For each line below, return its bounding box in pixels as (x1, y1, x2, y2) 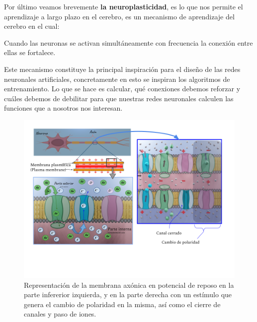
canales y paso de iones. (24, 309, 96, 319)
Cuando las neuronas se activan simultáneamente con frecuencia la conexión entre (4, 37, 253, 48)
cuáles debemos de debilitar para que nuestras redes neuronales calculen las (4, 93, 234, 103)
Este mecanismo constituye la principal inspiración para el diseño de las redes (4, 64, 241, 74)
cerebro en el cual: (4, 21, 60, 31)
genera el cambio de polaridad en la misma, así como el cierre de (24, 299, 221, 309)
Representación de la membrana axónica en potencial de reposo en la (24, 279, 234, 290)
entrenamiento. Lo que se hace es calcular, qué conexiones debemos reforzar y (4, 83, 241, 94)
